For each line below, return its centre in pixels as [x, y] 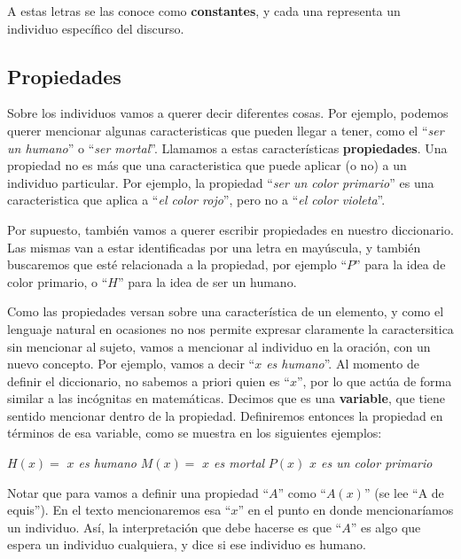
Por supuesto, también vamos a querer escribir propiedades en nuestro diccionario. [230, 229]
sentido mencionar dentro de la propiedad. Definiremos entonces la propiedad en [225, 415]
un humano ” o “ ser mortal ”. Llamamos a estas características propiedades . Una [227, 148]
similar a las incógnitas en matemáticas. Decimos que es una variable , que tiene [227, 398]
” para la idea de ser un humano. [207, 281]
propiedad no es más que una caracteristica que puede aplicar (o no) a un [207, 165]
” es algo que [386, 527]
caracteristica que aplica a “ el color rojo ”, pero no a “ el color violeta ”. [196, 200]
